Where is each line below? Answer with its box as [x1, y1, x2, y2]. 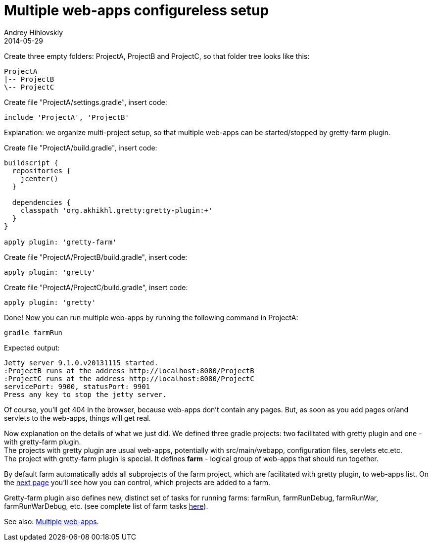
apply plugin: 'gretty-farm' [4, 238, 117, 246]
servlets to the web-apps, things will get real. [4, 413, 151, 422]
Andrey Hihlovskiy [4, 28, 63, 37]
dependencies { [12, 198, 71, 206]
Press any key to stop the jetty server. [4, 390, 167, 398]
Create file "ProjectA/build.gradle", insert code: [4, 143, 157, 152]
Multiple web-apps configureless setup [4, 2, 269, 19]
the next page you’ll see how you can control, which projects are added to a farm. [4, 478, 271, 487]
